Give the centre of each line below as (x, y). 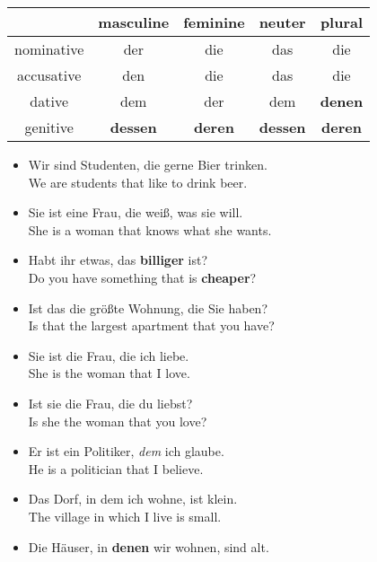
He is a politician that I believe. (116, 468)
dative (49, 101)
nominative (49, 49)
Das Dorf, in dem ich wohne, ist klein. (133, 499)
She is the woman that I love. (109, 373)
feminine (214, 22)
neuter (282, 22)
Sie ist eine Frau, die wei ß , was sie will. (136, 212)
